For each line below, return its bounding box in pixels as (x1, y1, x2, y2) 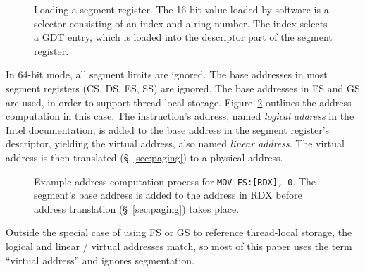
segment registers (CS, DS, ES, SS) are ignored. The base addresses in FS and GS (6, 80, 360, 95)
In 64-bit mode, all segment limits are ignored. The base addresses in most (6, 67, 328, 82)
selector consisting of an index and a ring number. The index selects (34, 16, 328, 30)
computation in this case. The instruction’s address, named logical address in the (6, 109, 354, 123)
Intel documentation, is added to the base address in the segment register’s (6, 122, 330, 137)
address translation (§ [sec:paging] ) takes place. (34, 201, 240, 216)
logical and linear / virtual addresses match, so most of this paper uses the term (6, 238, 352, 253)
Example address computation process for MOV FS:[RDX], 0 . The (34, 173, 316, 188)
